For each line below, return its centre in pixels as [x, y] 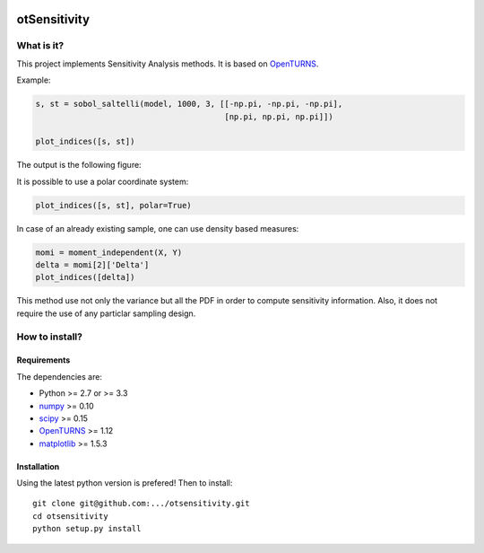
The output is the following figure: [79, 165]
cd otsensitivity [70, 516]
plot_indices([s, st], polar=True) [113, 205]
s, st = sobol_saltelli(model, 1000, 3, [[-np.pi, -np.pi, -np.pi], [189, 104]
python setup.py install [87, 529]
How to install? [49, 337]
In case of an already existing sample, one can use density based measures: [158, 228]
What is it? [40, 46]
